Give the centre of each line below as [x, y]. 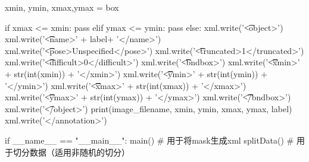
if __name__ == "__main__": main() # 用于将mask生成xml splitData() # [149, 140]
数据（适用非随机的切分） [79, 152]
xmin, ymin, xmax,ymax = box [62, 7]
